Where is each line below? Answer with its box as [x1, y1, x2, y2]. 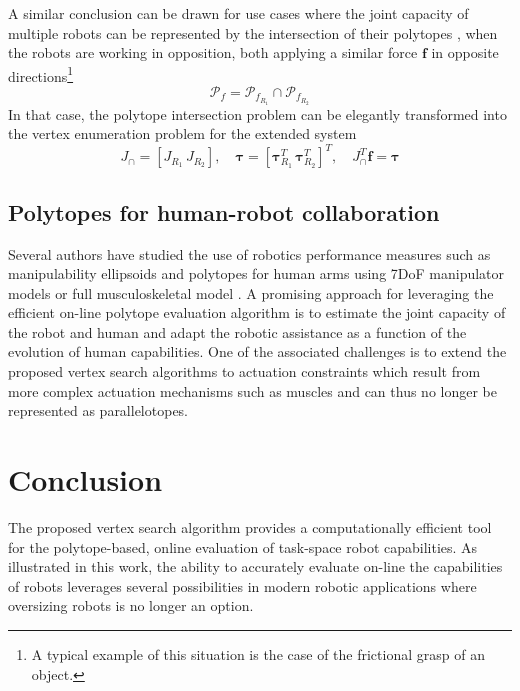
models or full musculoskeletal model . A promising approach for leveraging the [8, 282, 494, 303]
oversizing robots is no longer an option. [8, 595, 254, 616]
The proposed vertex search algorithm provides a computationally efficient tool [8, 516, 492, 537]
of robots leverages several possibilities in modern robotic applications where [8, 575, 477, 596]
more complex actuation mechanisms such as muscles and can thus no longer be [8, 380, 497, 401]
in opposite [431, 42, 499, 63]
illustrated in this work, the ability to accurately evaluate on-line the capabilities [8, 556, 503, 577]
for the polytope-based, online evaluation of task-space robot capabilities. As [8, 536, 478, 557]
